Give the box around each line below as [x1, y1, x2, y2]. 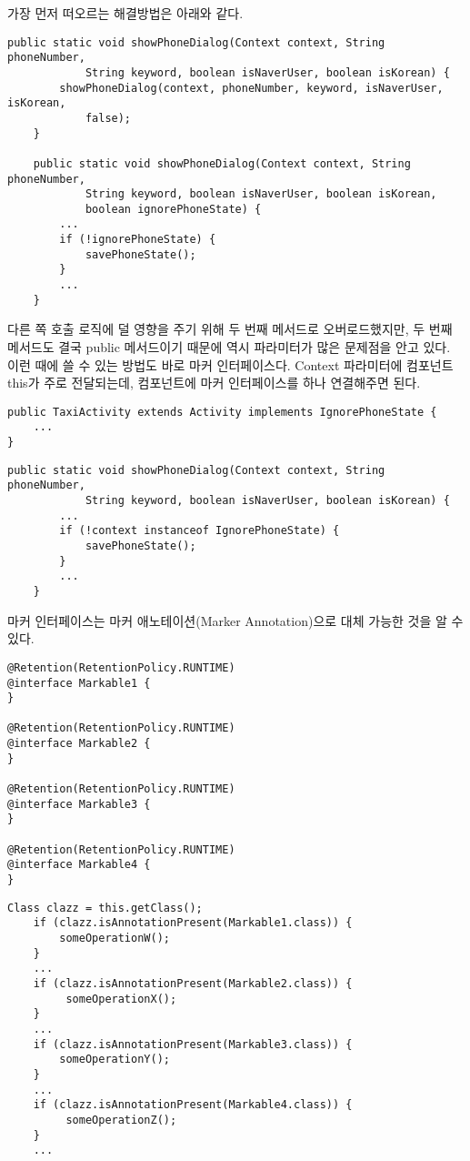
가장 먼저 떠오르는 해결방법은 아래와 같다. [7, 4, 244, 22]
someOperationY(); [59, 1053, 170, 1066]
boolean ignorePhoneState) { [85, 202, 262, 216]
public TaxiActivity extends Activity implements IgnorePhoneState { [7, 405, 437, 419]
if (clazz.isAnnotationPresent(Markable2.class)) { [33, 976, 353, 990]
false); [85, 111, 132, 125]
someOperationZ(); [65, 1113, 177, 1126]
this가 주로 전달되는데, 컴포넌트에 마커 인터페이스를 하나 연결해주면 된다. [7, 373, 421, 392]
